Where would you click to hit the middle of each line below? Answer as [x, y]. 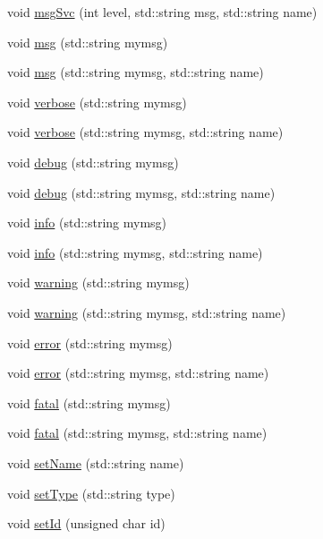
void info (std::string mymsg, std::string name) [135, 252]
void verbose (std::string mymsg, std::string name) [145, 132]
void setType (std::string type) [91, 493]
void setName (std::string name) [96, 462]
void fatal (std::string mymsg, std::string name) [137, 433]
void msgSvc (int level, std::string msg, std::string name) [162, 12]
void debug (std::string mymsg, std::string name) [141, 192]
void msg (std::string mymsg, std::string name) [136, 72]
